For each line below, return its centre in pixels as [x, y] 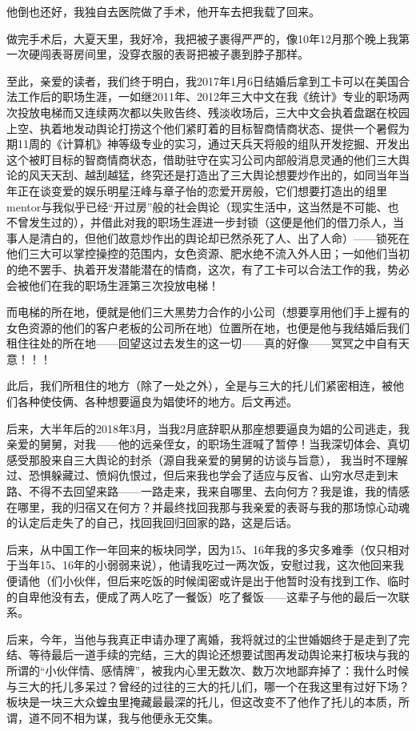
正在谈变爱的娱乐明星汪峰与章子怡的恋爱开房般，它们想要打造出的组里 [202, 190]
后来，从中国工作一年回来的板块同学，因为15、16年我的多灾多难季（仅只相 [202, 549]
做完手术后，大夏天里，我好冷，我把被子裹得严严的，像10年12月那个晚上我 [202, 38]
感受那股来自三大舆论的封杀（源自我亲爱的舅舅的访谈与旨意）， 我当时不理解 [207, 459]
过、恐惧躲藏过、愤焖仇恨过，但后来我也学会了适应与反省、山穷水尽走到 [197, 475]
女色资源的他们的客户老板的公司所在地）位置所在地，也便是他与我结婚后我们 [208, 327]
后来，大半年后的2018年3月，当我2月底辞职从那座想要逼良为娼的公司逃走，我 [208, 428]
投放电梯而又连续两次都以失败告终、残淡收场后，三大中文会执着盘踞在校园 [213, 112]
